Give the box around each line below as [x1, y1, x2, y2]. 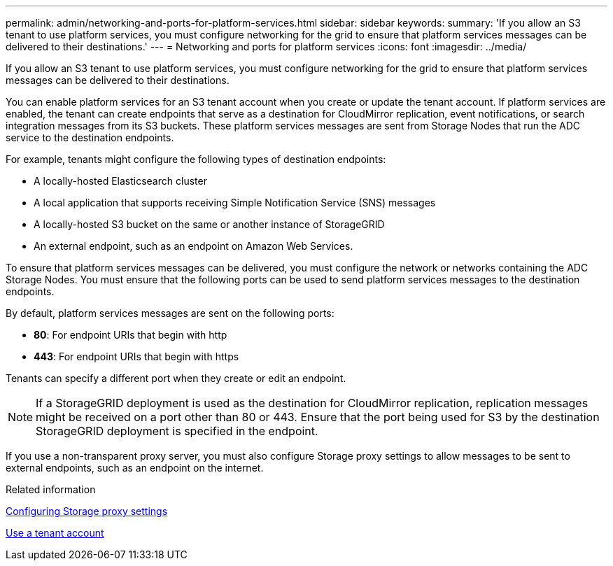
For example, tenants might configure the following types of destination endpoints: [6, 153, 386, 165]
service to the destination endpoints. [6, 132, 174, 143]
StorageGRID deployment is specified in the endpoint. [36, 424, 318, 438]
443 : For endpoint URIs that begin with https [34, 351, 239, 362]
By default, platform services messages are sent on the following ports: [6, 307, 334, 319]
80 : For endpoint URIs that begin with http [34, 329, 227, 341]
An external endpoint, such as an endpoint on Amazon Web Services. [34, 240, 353, 252]
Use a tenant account [6, 527, 104, 539]
